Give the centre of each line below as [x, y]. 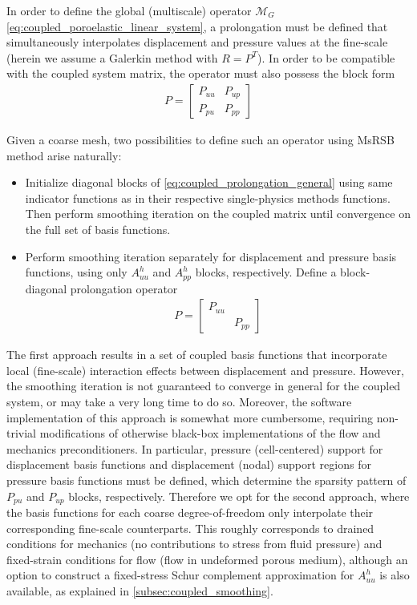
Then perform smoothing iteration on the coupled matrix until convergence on [218, 214]
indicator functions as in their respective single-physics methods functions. [208, 198]
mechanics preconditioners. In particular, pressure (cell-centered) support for [195, 448]
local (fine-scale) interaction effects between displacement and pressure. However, [205, 370]
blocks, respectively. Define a [266, 272]
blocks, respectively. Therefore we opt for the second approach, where [239, 496]
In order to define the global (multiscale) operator [129, 10]
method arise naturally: [64, 155]
